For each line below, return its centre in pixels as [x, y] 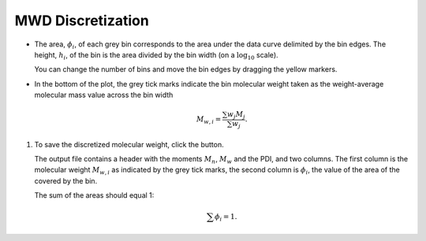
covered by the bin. [66, 180]
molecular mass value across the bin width [104, 95]
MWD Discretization [82, 20]
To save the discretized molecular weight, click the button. [129, 144]
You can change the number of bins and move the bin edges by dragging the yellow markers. [186, 69]
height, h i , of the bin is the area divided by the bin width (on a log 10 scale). [157, 56]
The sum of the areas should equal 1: [94, 195]
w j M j [237, 116]
